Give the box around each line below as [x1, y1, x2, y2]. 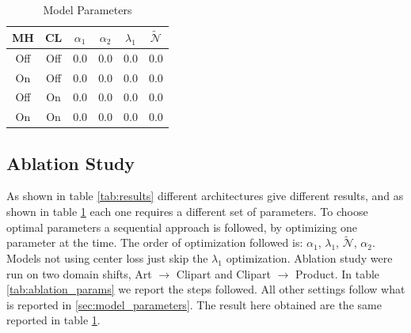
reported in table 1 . [6, 312, 101, 328]
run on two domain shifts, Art [6, 265, 152, 282]
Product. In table [295, 265, 380, 282]
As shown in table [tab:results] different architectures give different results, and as [6, 187, 404, 204]
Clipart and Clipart [176, 265, 271, 282]
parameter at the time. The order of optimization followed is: [6, 234, 303, 251]
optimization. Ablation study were [226, 250, 393, 267]
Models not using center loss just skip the [6, 250, 208, 267]
